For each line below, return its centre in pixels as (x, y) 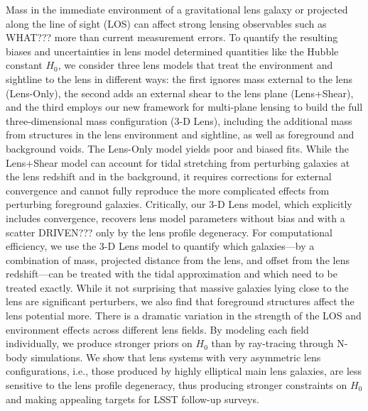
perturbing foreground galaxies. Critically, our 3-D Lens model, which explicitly (179, 204)
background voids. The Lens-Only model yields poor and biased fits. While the (177, 148)
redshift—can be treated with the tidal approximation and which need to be (172, 274)
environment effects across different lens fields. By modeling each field (157, 329)
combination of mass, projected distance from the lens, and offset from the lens (178, 259)
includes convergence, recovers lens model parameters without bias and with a (175, 218)
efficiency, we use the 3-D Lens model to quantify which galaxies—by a (160, 246)
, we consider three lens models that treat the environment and (195, 65)
